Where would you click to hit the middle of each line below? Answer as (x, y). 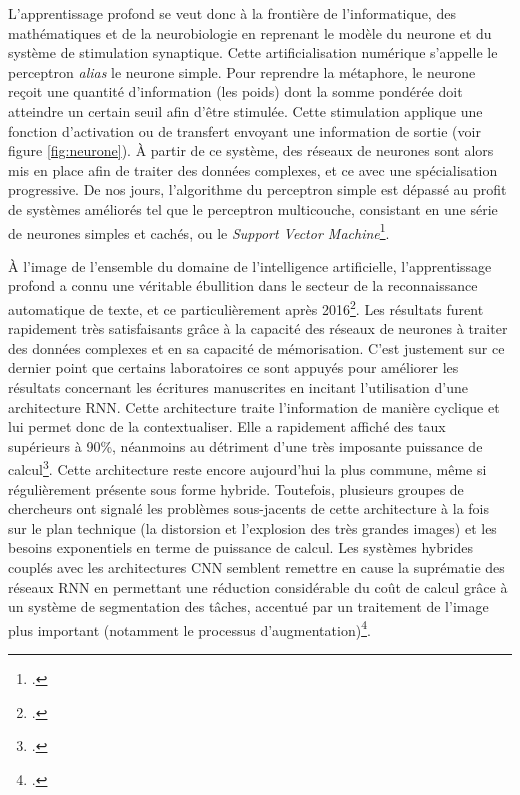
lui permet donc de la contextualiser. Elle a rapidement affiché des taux (227, 426)
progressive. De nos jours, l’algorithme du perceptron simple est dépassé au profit (257, 189)
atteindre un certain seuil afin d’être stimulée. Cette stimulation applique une (245, 110)
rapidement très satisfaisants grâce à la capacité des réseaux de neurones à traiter (258, 328)
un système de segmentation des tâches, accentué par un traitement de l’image (248, 606)
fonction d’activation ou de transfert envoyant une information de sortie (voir (244, 130)
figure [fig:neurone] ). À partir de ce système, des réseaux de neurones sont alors (251, 150)
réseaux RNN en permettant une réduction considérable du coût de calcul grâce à (258, 586)
